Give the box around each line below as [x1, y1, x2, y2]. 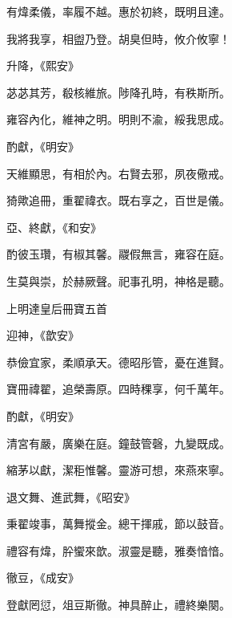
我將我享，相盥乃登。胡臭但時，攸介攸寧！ [6, 30, 230, 47]
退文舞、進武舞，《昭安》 [6, 488, 135, 505]
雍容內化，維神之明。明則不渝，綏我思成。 [6, 111, 230, 128]
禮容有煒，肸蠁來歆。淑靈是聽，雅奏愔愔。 [6, 542, 230, 559]
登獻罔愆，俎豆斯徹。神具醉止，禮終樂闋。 [6, 596, 230, 613]
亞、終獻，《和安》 [6, 218, 102, 235]
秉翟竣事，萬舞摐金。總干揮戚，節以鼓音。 [6, 515, 230, 532]
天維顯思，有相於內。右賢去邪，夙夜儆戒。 [6, 165, 230, 181]
